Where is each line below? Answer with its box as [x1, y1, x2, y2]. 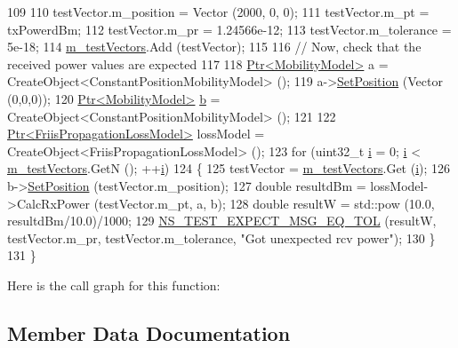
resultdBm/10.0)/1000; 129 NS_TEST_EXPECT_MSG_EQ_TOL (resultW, [7, 211, 437, 230]
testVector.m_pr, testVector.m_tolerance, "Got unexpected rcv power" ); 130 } [7, 228, 436, 247]
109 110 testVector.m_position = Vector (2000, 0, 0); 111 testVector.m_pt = [7, 3, 430, 20]
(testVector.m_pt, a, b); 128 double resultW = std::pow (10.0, [93, 194, 435, 212]
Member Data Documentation [7, 319, 291, 346]
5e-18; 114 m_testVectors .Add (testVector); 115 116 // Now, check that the [7, 37, 422, 56]
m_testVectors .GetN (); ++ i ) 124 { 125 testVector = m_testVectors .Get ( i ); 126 [7, 159, 451, 178]
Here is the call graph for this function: [7, 275, 221, 294]
